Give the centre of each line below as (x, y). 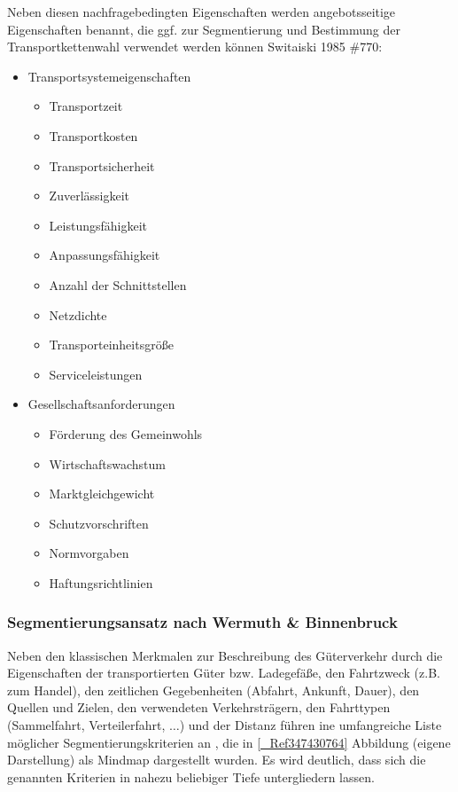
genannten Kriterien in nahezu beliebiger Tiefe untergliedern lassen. (191, 776)
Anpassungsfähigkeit (105, 255)
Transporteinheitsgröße (111, 345)
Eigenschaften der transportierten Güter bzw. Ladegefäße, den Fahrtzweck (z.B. (224, 673)
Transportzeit (86, 106)
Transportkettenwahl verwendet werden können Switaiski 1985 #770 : (195, 47)
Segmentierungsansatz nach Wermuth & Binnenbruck (202, 622)
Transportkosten (93, 135)
